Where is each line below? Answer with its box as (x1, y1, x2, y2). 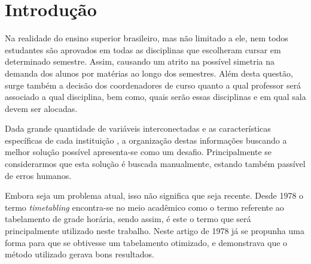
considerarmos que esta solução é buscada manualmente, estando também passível (5, 157, 306, 170)
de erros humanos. (5, 169, 72, 181)
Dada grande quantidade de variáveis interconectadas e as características (5, 122, 271, 135)
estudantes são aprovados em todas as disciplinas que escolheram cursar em (5, 43, 281, 56)
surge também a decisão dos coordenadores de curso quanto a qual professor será (5, 78, 301, 91)
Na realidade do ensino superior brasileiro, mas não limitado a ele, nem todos (5, 32, 288, 44)
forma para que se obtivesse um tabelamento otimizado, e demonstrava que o (5, 236, 288, 248)
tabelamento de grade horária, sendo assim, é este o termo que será (5, 213, 251, 225)
